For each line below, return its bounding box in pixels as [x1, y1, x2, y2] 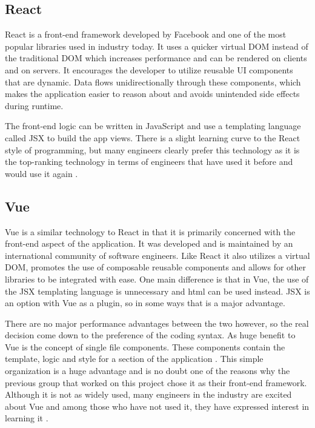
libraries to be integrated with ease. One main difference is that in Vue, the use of [5, 272, 309, 285]
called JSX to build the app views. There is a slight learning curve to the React [5, 131, 300, 144]
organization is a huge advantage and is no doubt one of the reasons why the [5, 364, 290, 377]
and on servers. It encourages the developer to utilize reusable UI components [5, 63, 293, 76]
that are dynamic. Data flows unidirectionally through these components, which [5, 75, 301, 88]
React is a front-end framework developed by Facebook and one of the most [5, 28, 287, 41]
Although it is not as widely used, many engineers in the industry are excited [5, 388, 292, 401]
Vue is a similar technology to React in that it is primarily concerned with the [5, 225, 296, 238]
